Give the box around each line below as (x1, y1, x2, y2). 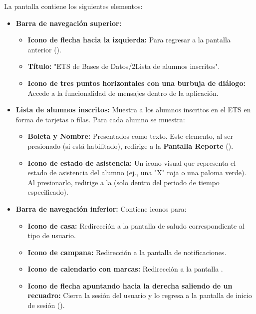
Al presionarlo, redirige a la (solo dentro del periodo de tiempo (27, 177, 220, 187)
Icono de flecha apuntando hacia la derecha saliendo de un (27, 280, 233, 291)
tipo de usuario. (27, 230, 76, 241)
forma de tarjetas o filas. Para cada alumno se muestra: (15, 114, 185, 124)
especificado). (27, 187, 68, 197)
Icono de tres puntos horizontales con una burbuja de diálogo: (27, 77, 246, 88)
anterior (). (27, 44, 61, 54)
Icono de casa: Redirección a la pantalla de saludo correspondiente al (27, 220, 245, 231)
